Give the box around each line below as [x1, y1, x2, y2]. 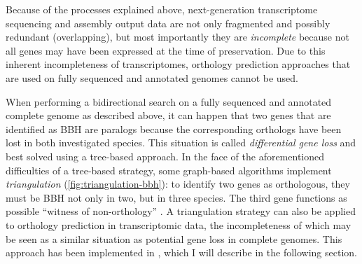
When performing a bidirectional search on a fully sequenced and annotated [6, 94, 332, 109]
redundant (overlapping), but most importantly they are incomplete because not [6, 29, 349, 44]
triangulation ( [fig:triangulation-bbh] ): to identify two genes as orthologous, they [6, 176, 350, 191]
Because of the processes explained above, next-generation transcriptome [6, 2, 318, 16]
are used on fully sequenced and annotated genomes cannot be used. [6, 70, 299, 85]
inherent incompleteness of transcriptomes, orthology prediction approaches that [6, 57, 351, 71]
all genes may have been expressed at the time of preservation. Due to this [6, 43, 326, 57]
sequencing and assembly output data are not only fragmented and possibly [6, 15, 330, 30]
